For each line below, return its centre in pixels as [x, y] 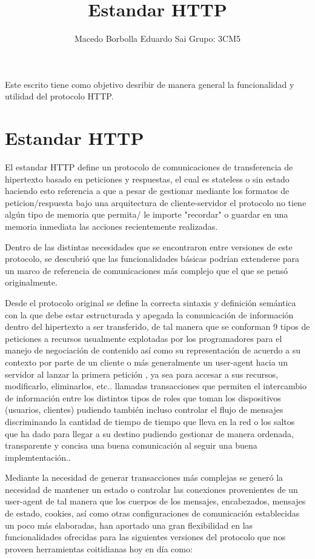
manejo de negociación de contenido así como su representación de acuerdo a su [153, 350]
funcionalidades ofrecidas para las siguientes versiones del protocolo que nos [145, 537]
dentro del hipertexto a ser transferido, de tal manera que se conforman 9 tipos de [157, 326]
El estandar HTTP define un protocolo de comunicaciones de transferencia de [149, 167]
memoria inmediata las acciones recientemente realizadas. [111, 226]
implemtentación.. [38, 457]
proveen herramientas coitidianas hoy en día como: [99, 548]
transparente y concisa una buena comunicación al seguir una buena [131, 445]
